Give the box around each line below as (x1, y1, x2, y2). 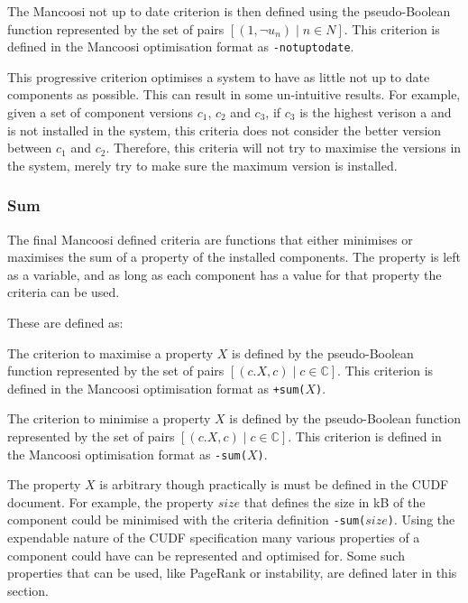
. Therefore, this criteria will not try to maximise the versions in (106, 138, 462, 157)
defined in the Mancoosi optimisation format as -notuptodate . (7, 37, 354, 56)
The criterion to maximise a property (7, 343, 214, 362)
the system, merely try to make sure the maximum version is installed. (7, 155, 398, 174)
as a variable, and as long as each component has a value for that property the (7, 264, 442, 283)
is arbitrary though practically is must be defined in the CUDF (99, 475, 449, 494)
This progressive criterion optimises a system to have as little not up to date (7, 67, 430, 86)
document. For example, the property (7, 492, 214, 511)
